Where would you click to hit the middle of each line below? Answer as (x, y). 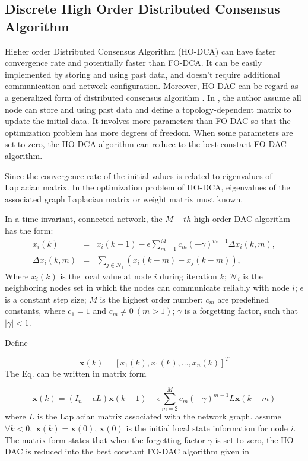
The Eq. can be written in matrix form (76, 373)
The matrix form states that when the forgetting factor (105, 439)
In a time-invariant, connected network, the (84, 219)
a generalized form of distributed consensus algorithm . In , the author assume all (153, 97)
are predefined (243, 299)
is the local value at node (106, 276)
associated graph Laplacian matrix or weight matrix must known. (124, 198)
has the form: (29, 230)
